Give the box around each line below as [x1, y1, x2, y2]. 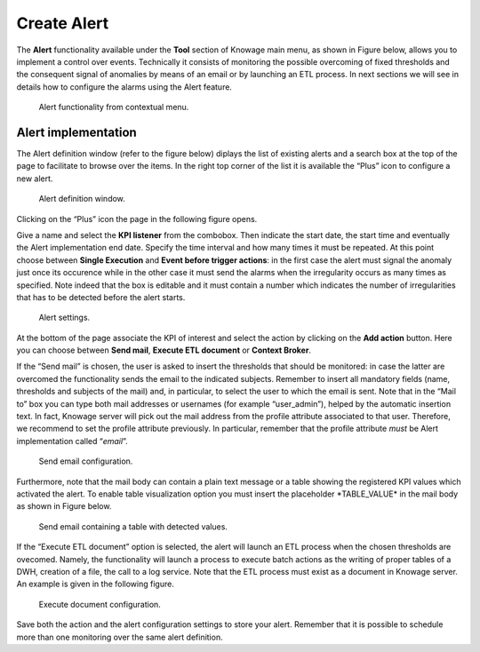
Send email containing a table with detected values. [38, 521, 228, 532]
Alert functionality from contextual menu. [38, 102, 189, 113]
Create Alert [16, 13, 109, 33]
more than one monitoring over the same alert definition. [16, 632, 223, 642]
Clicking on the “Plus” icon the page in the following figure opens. [16, 213, 258, 224]
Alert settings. [38, 312, 91, 323]
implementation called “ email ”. [16, 435, 128, 446]
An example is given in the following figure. [16, 578, 175, 590]
